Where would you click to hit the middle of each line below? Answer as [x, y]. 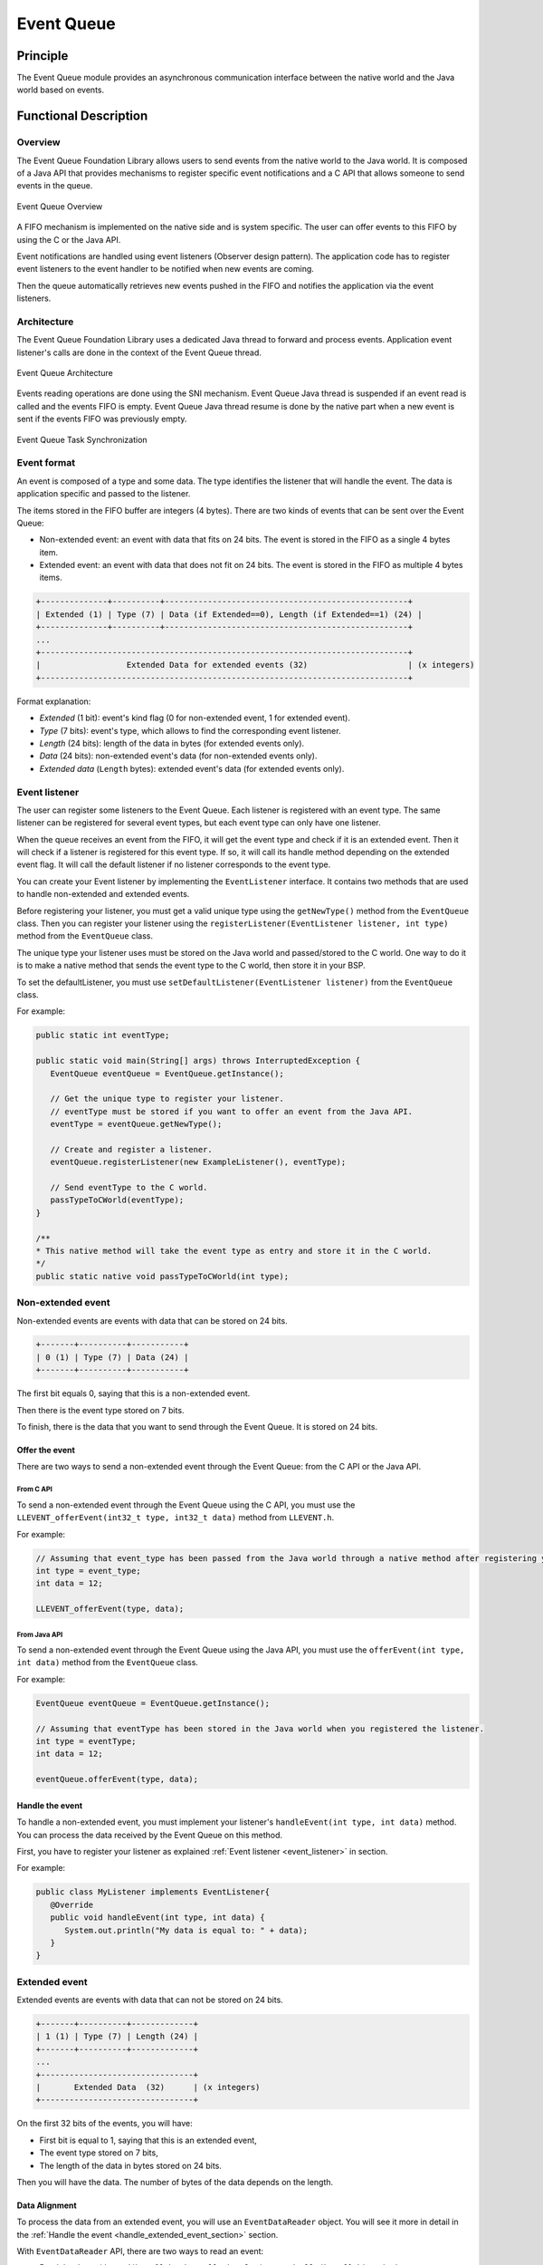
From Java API [40, 1634]
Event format [46, 463]
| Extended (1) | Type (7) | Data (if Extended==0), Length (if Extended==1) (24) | [229, 614]
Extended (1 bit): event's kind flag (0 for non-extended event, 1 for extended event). [195, 718]
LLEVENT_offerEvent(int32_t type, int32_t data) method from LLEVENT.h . [176, 1518]
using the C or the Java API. [69, 239]
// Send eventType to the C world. [129, 1188]
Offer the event [46, 1451]
